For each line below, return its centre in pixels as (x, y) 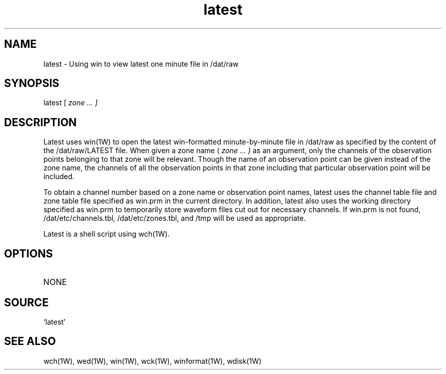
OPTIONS (29, 253)
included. (59, 177)
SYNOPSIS (32, 83)
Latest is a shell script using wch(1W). (107, 234)
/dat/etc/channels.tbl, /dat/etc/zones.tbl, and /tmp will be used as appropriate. (175, 218)
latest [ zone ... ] (71, 103)
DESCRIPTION (40, 122)
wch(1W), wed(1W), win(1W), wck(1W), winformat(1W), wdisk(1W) (152, 361)
